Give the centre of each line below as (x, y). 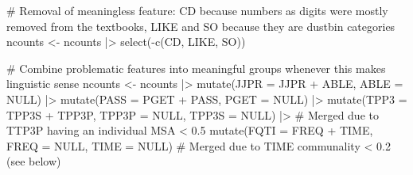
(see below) (34, 161)
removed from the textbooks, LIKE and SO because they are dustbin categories (201, 26)
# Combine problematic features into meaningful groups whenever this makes (196, 68)
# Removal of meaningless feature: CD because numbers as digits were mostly (197, 10)
